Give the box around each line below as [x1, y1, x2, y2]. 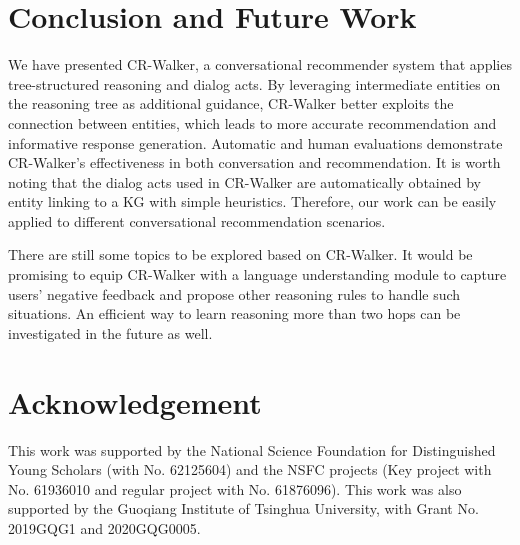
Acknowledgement [8, 381, 262, 422]
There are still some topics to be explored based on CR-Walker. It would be [8, 244, 473, 265]
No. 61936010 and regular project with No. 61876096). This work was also [8, 478, 462, 499]
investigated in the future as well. [8, 322, 213, 343]
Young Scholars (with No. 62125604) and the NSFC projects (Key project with [8, 459, 492, 480]
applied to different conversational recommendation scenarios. [8, 210, 386, 231]
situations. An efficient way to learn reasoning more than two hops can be [8, 303, 461, 324]
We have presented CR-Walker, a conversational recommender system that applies [8, 54, 512, 75]
